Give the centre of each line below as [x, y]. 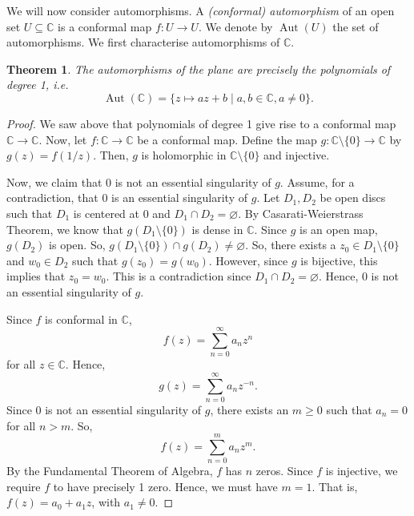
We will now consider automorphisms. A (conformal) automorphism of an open [201, 10]
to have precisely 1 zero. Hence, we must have [165, 486]
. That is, [335, 486]
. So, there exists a [291, 245]
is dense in [217, 229]
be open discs [353, 198]
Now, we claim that [54, 181]
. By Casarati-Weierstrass [301, 213]
